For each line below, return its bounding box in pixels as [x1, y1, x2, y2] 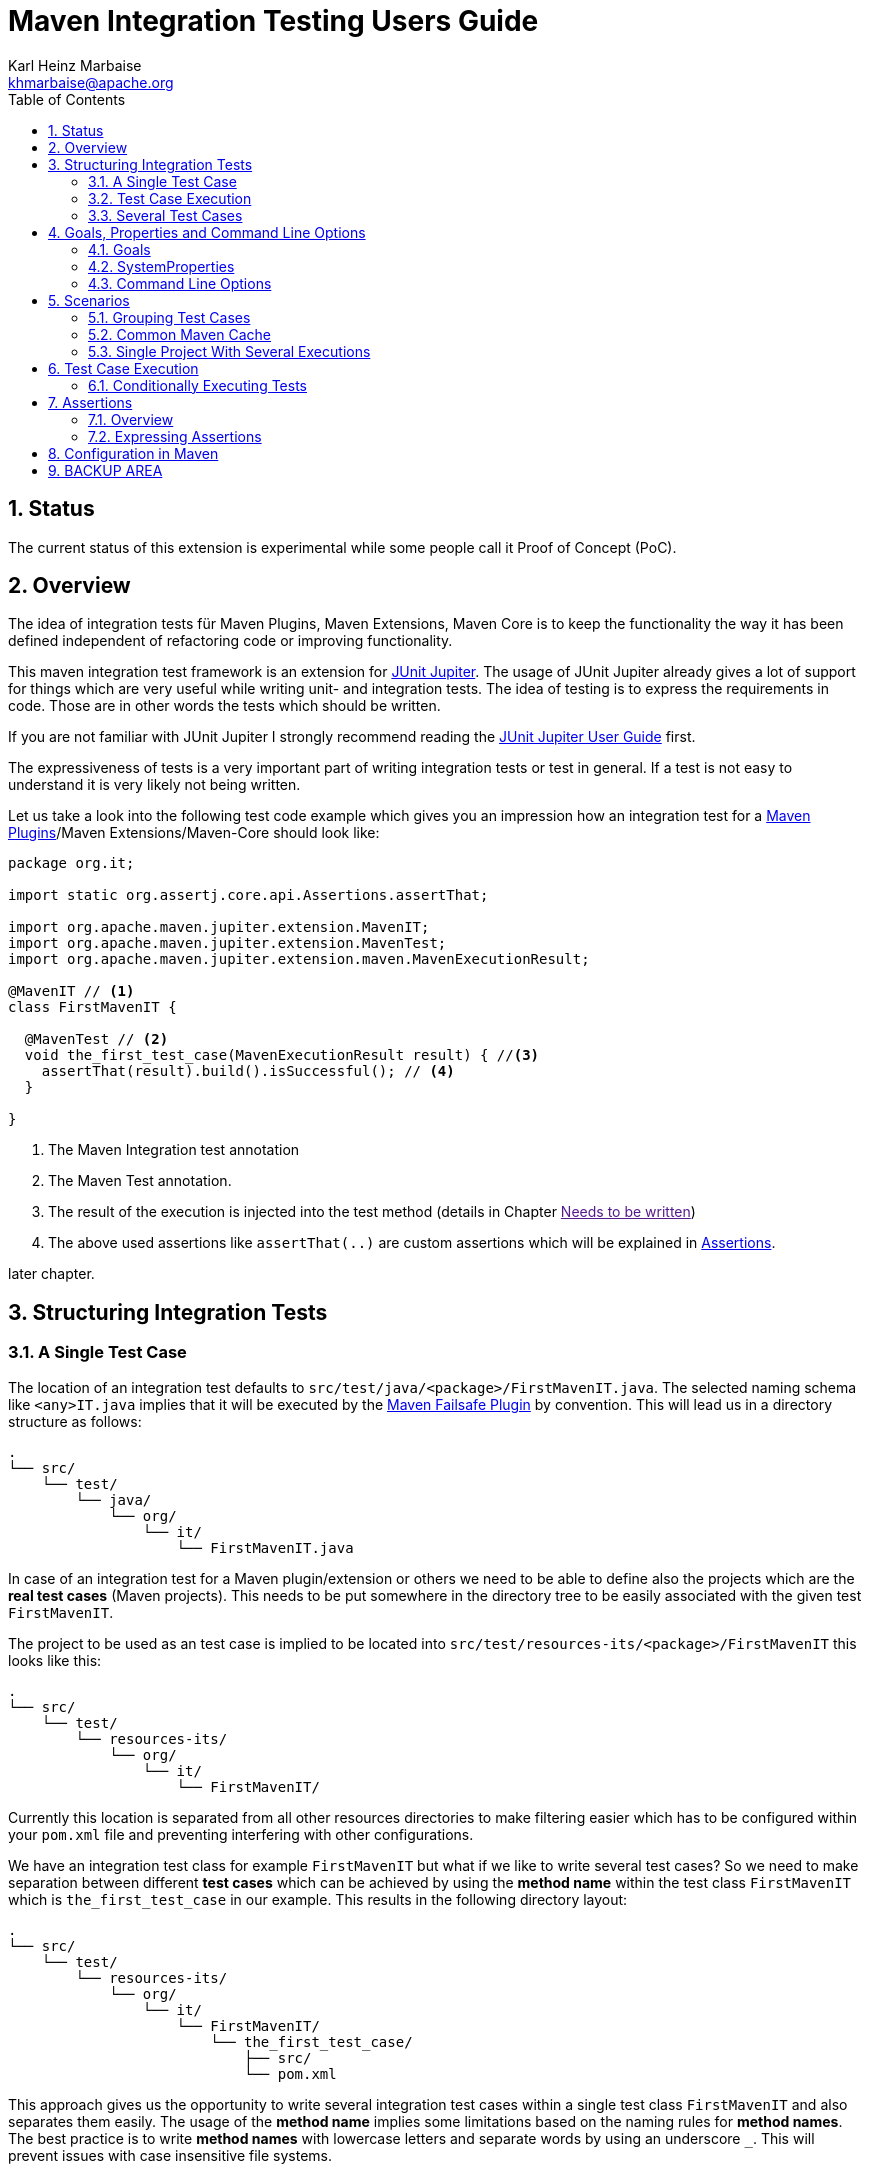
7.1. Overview [88, 410, 174, 428]
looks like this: [8, 1651, 102, 1669]
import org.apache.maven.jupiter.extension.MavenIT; [8, 919, 430, 936]
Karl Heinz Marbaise [8, 56, 142, 74]
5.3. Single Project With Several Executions [88, 342, 371, 360]
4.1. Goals [88, 240, 151, 258]
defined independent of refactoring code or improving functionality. [8, 632, 453, 650]
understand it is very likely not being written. [8, 776, 301, 794]
